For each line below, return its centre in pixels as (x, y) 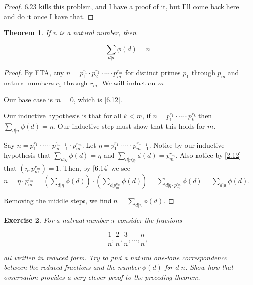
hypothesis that (27, 155)
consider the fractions (150, 220)
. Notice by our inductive (187, 145)
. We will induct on (126, 82)
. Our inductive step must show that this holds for (129, 126)
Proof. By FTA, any (34, 72)
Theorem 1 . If (27, 33)
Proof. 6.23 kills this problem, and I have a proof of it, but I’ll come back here (122, 6)
